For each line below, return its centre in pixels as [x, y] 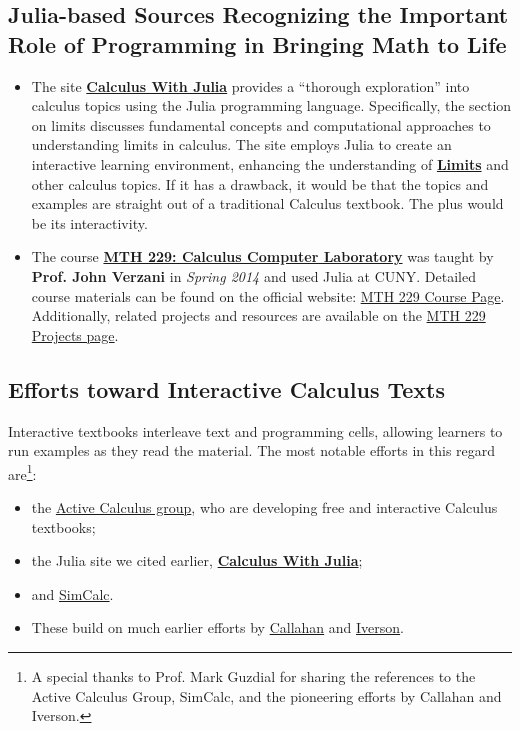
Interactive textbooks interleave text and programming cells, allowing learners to [255, 430]
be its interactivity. [89, 222]
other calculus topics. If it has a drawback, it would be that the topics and [260, 183]
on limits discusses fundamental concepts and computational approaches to [261, 124]
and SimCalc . [72, 593]
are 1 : [22, 472]
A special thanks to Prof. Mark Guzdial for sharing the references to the [253, 675]
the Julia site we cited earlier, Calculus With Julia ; [197, 560]
